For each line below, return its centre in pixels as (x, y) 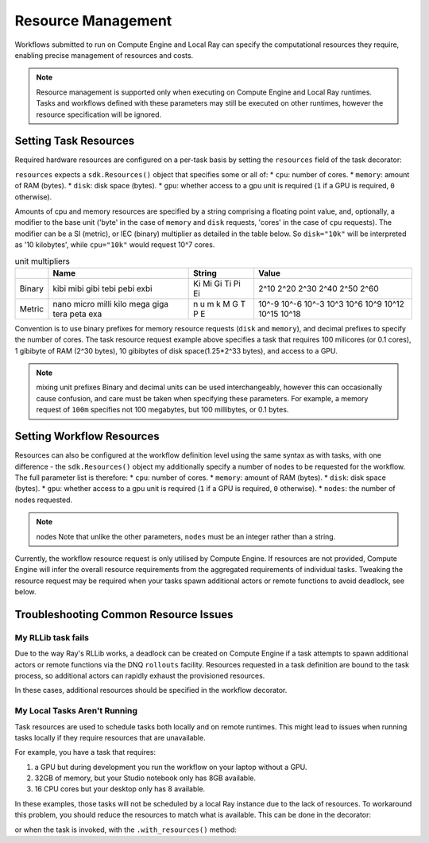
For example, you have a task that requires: (85, 752)
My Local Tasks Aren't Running (76, 711)
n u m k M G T (220, 304)
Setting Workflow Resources (87, 437)
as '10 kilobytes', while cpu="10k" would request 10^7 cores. (115, 245)
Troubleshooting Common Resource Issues (124, 615)
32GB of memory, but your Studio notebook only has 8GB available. (145, 778)
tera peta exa (77, 314)
